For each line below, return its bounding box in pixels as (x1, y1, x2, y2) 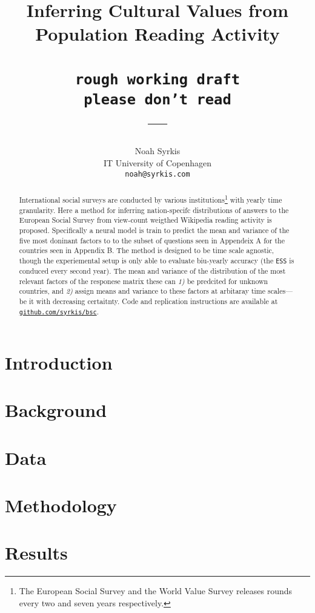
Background (5, 398, 107, 422)
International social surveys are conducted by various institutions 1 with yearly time (19, 192, 282, 205)
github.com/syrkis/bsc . (19, 306, 99, 316)
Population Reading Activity (35, 21, 280, 46)
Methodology (5, 492, 117, 517)
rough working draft (75, 70, 240, 88)
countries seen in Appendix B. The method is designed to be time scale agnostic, (19, 245, 274, 256)
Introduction (5, 350, 113, 374)
